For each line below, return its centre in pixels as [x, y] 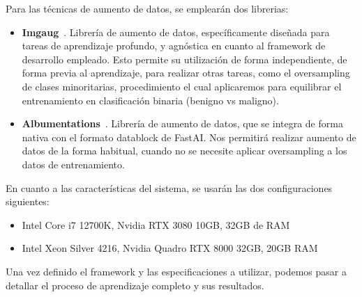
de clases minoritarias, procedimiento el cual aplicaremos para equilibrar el [182, 86]
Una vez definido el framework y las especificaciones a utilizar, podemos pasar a [176, 271]
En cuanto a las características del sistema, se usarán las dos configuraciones [169, 187]
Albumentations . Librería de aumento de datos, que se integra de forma [182, 123]
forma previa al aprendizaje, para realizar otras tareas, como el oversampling [186, 73]
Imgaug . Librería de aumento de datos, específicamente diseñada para [176, 32]
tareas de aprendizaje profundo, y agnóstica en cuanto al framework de [174, 46]
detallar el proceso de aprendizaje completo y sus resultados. [135, 285]
